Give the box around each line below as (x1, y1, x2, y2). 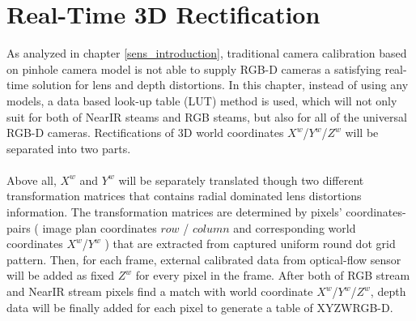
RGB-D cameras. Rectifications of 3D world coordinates (6, 124, 284, 141)
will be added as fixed (6, 267, 115, 284)
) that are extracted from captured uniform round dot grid (104, 235, 396, 252)
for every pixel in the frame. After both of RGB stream (135, 267, 410, 284)
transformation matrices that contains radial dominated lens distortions (6, 187, 362, 204)
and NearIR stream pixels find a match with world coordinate (6, 283, 313, 300)
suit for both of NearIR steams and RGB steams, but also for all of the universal (6, 108, 407, 125)
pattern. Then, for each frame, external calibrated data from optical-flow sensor (6, 250, 401, 267)
